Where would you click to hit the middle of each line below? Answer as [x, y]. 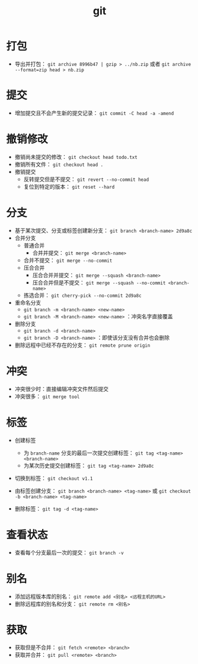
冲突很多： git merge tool [47, 396]
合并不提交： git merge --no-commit [68, 260]
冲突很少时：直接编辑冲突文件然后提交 [61, 389]
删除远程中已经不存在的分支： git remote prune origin [82, 345]
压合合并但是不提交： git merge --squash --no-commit [99, 282]
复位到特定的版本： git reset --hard [69, 186]
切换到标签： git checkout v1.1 [54, 478]
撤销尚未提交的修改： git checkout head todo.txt [76, 156]
